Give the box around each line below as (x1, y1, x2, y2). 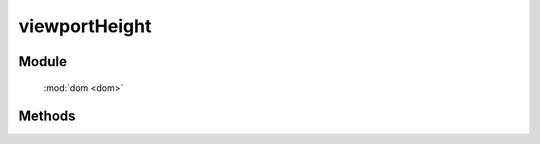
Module (18, 53, 67, 70)
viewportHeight (18, 15, 152, 37)
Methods (18, 108, 76, 125)
